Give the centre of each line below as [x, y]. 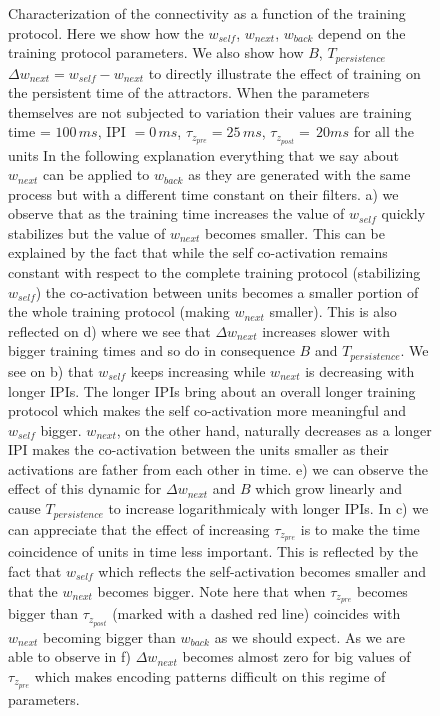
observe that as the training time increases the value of [176, 213]
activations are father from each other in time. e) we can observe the [218, 468]
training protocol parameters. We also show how [156, 52]
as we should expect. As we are [310, 636]
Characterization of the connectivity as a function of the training [207, 13]
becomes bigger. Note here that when [211, 590]
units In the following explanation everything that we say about [204, 154]
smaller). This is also [333, 311]
